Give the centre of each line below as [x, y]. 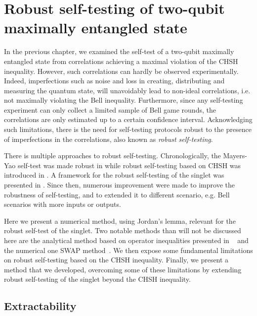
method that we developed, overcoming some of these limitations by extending [123, 269]
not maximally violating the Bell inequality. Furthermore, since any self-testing [124, 100]
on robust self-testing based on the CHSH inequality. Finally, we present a [116, 260]
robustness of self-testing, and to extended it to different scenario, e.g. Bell [117, 194]
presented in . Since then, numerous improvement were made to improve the [119, 185]
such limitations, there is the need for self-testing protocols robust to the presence [128, 129]
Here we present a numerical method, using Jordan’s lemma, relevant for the [120, 221]
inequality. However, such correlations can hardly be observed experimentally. [121, 71]
